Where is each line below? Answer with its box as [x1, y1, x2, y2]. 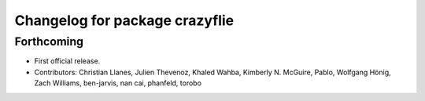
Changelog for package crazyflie [14, 12, 235, 29]
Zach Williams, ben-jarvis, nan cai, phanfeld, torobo [34, 78, 202, 88]
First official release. [34, 56, 101, 66]
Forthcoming [14, 34, 84, 49]
